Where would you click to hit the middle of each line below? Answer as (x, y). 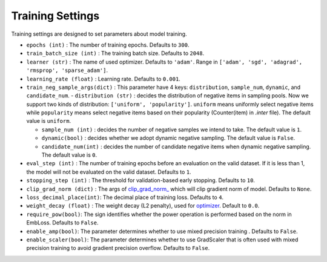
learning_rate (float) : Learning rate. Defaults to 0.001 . (104, 79)
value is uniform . (49, 121)
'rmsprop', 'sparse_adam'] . (67, 70)
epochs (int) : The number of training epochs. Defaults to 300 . (108, 45)
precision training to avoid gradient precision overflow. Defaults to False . (118, 248)
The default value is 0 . (69, 155)
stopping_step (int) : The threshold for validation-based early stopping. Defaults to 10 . (141, 180)
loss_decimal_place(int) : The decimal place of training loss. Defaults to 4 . (125, 197)
